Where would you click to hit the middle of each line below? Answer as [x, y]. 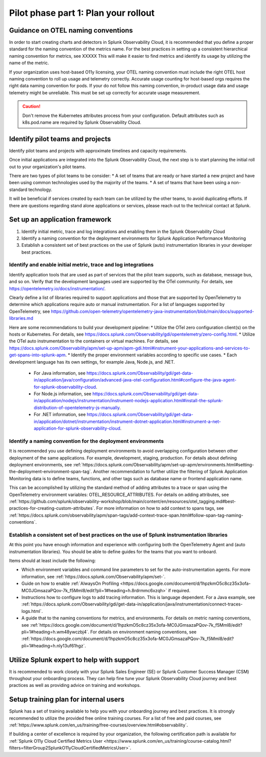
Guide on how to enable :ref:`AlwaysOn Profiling [70, 584]
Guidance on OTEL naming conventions [71, 30]
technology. [40, 189]
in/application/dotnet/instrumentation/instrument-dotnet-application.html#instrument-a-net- [127, 421]
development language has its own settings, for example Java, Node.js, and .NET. [92, 362]
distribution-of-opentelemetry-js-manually [77, 408]
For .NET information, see [60, 415]
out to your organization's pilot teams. [48, 167]
